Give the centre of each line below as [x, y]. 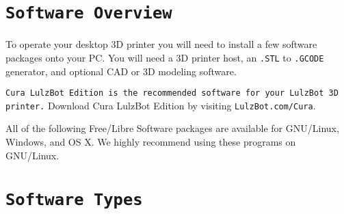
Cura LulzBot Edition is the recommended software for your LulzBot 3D [172, 93]
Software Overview [89, 13]
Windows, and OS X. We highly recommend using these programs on [151, 142]
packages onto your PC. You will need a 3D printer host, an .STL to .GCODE [165, 57]
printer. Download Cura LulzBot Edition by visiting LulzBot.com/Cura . [161, 105]
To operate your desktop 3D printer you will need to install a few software [161, 44]
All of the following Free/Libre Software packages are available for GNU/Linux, [172, 128]
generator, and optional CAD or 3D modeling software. [121, 71]
